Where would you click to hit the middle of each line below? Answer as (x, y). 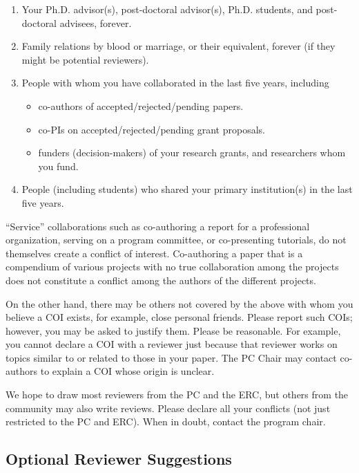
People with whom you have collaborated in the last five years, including (175, 83)
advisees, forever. (96, 22)
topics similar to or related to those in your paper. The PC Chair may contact (171, 357)
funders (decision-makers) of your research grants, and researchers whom (192, 152)
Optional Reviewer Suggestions (119, 459)
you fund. (58, 166)
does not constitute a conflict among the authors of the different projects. (161, 280)
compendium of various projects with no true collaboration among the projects (172, 267)
